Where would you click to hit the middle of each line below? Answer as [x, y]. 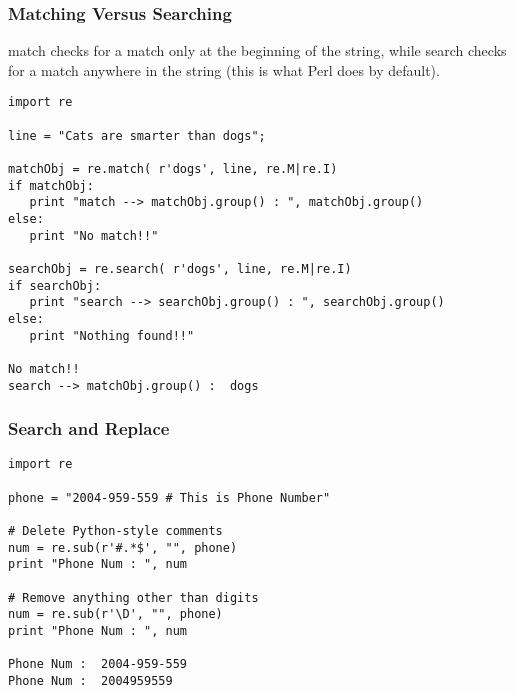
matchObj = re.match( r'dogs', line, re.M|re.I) [173, 169]
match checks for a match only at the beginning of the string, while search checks [257, 50]
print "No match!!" [94, 235]
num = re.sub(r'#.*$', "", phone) [123, 547]
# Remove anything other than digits [133, 597]
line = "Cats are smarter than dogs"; [137, 135]
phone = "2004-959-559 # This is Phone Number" [169, 497]
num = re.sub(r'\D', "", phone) [115, 614]
